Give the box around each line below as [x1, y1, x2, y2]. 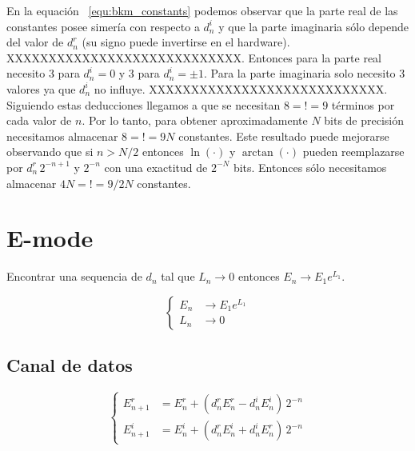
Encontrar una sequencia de [6, 268, 142, 285]
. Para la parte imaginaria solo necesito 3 [203, 65, 405, 82]
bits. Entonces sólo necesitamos [233, 158, 387, 175]
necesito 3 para [6, 65, 80, 82]
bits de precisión [324, 112, 405, 129]
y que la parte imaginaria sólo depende [218, 18, 409, 34]
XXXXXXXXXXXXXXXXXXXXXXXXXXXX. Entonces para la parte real [6, 49, 381, 66]
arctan [241, 147, 273, 159]
